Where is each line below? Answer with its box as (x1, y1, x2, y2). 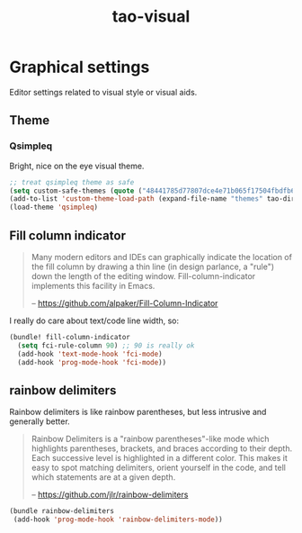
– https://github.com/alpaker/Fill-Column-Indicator (31, 297, 218, 308)
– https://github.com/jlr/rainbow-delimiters (31, 489, 189, 501)
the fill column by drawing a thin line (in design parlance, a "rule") (31, 261, 275, 272)
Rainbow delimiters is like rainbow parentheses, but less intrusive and (9, 407, 267, 418)
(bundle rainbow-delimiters (9, 507, 115, 516)
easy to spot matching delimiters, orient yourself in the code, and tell (31, 462, 286, 474)
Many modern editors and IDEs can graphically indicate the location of (31, 251, 292, 262)
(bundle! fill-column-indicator (9, 332, 130, 341)
